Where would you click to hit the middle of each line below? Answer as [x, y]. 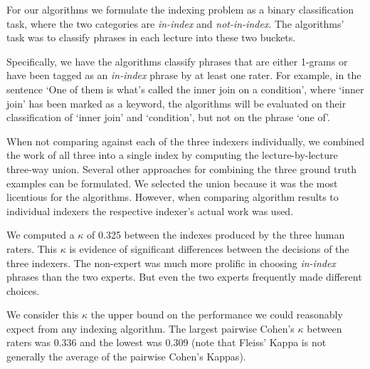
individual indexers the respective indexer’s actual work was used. [150, 211]
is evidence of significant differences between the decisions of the [209, 248]
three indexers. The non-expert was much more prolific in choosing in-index [171, 263]
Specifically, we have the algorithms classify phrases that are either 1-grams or [177, 61]
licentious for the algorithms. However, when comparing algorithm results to [173, 197]
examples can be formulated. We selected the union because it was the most [172, 183]
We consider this [43, 315]
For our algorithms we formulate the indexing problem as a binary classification [180, 9]
